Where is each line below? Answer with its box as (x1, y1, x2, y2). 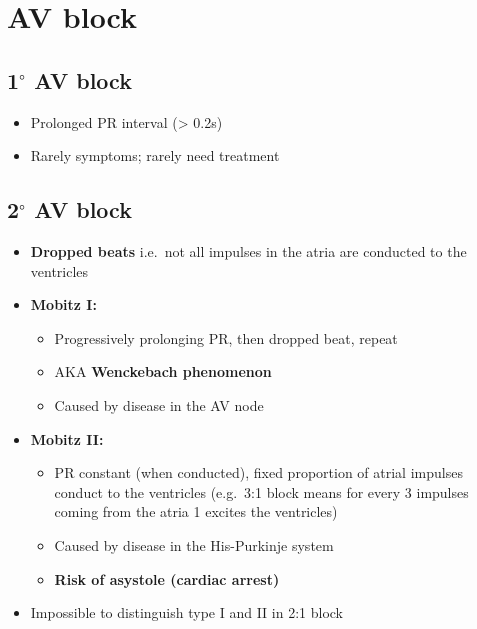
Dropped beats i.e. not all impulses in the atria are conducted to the (30, 240, 467, 261)
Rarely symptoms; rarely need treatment (30, 145, 280, 166)
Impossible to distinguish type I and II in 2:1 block (30, 602, 344, 623)
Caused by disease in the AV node (54, 394, 264, 415)
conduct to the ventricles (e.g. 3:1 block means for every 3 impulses (54, 481, 469, 502)
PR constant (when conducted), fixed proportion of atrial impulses (54, 462, 463, 483)
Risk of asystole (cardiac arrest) (54, 568, 280, 589)
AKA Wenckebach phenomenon (54, 361, 272, 382)
